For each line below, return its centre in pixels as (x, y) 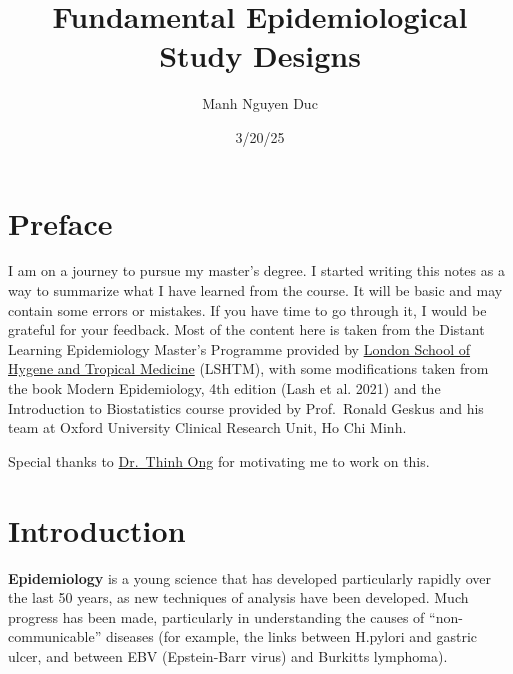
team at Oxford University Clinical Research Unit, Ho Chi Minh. (207, 427)
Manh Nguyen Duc (260, 103)
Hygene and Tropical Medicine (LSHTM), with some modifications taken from (248, 368)
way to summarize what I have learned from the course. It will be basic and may (255, 290)
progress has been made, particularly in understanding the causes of (216, 616)
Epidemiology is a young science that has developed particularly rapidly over (250, 577)
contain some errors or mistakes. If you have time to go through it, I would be (247, 309)
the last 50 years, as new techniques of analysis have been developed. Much (238, 597)
